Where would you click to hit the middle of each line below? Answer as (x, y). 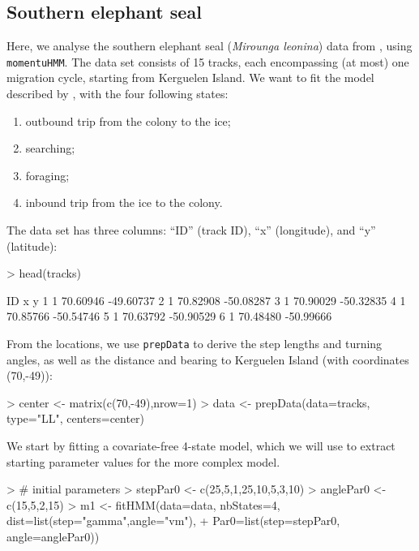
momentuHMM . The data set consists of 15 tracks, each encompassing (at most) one (208, 61)
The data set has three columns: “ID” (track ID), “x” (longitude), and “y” (191, 230)
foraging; (47, 175)
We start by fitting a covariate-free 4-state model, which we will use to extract (201, 446)
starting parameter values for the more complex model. (143, 461)
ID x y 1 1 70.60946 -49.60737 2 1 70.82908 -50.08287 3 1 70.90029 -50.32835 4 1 (206, 300)
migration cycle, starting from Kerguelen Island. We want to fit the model (190, 77)
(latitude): (32, 245)
